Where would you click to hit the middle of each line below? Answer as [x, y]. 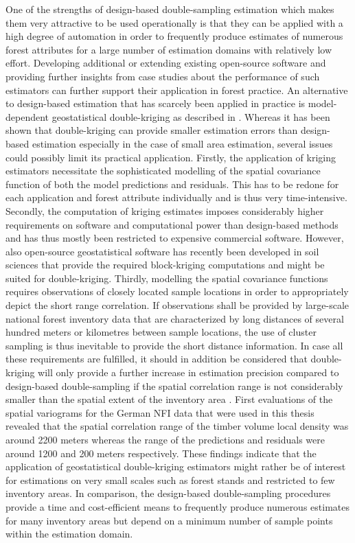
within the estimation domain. [69, 534]
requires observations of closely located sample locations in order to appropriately [177, 291]
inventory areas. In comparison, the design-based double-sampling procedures [168, 493]
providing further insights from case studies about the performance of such [163, 76]
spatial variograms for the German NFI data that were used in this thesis [160, 412]
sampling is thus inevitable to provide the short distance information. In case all [174, 345]
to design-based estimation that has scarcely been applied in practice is [156, 103]
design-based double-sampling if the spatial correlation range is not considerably [174, 385]
